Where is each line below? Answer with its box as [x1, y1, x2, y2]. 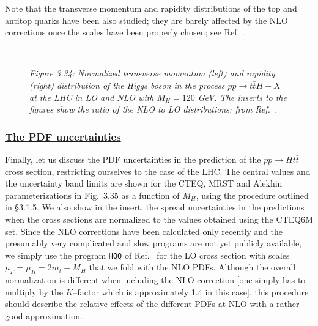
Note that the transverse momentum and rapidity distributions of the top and [5, 2, 297, 14]
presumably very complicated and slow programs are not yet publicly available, [5, 237, 301, 250]
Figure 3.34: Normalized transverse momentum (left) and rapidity [29, 67, 275, 80]
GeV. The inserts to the [198, 91, 287, 103]
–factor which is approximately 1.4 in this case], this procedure [73, 285, 309, 298]
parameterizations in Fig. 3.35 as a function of [5, 188, 180, 201]
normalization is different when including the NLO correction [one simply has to [5, 273, 306, 286]
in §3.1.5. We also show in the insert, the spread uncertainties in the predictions [5, 201, 305, 213]
